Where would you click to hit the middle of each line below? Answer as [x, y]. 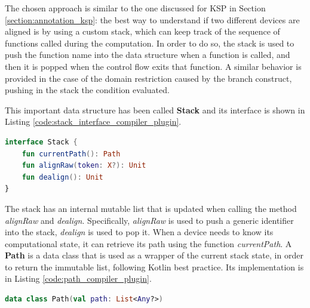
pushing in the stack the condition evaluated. [87, 90]
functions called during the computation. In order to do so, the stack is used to [150, 43]
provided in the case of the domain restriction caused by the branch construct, [148, 78]
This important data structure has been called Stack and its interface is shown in [155, 110]
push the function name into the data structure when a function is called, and [148, 55]
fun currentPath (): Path [71, 154]
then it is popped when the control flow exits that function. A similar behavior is [153, 66]
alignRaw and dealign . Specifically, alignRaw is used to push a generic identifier [149, 220]
